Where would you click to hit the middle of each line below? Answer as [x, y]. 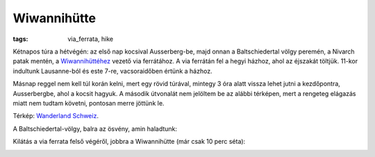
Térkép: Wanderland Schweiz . [56, 116]
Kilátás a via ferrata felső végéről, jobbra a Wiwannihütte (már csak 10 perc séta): [129, 142]
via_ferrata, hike [91, 39]
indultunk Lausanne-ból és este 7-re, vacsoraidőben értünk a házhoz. [112, 71]
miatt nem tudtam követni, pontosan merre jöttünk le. [89, 103]
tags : [20, 39]
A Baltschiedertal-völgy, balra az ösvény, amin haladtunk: [95, 129]
